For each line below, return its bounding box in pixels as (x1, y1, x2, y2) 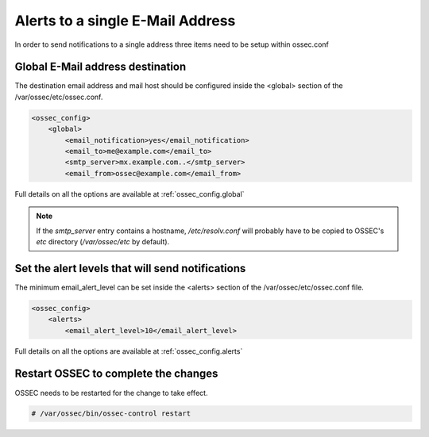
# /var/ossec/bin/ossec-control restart (31, 409, 191, 418)
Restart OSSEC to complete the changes (14, 367, 218, 381)
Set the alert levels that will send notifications (14, 262, 246, 275)
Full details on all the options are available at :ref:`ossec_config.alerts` (14, 346, 243, 356)
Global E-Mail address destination (14, 60, 187, 74)
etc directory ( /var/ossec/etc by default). (36, 236, 170, 246)
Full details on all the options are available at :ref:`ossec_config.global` (14, 189, 245, 198)
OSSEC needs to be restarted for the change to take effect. (14, 388, 208, 397)
